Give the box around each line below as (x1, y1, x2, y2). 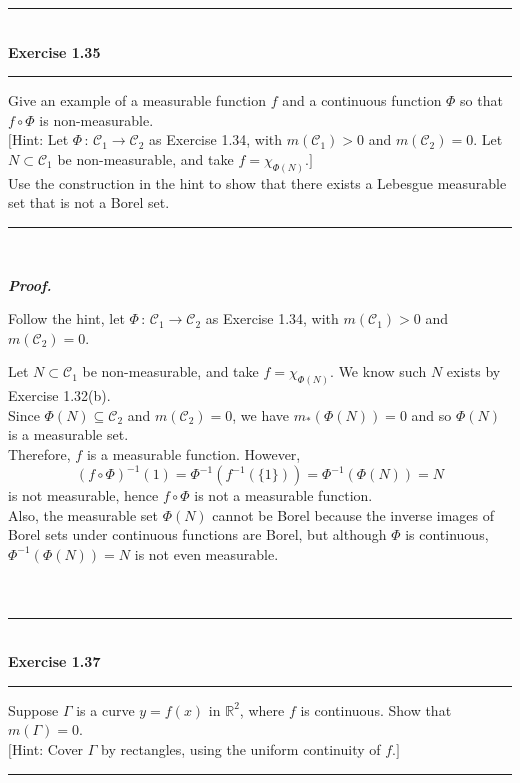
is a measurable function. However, (86, 444, 301, 465)
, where (239, 699, 285, 720)
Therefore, (8, 444, 71, 465)
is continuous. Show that (300, 699, 452, 720)
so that (460, 90, 503, 111)
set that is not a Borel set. (8, 192, 170, 213)
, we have (232, 404, 290, 425)
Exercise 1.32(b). (8, 385, 111, 406)
